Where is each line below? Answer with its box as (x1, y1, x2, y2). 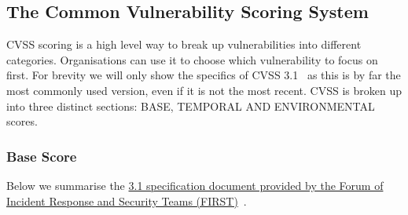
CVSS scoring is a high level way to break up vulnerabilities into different (6, 36, 362, 53)
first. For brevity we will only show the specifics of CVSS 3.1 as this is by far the (6, 67, 401, 83)
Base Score (6, 146, 77, 166)
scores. (6, 113, 38, 129)
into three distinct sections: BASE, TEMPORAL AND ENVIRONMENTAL (6, 97, 375, 114)
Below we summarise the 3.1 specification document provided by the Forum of (6, 177, 384, 193)
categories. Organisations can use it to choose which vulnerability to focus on (6, 51, 378, 67)
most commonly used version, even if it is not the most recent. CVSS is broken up (6, 82, 402, 98)
